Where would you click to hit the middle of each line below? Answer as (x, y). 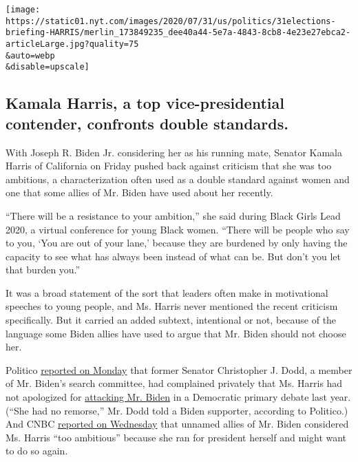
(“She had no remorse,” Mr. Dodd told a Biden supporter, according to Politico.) (177, 410)
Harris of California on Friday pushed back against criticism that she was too (169, 166)
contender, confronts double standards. (147, 123)
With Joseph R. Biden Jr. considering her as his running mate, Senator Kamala (174, 152)
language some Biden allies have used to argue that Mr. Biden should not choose (176, 333)
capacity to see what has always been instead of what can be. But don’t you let (173, 256)
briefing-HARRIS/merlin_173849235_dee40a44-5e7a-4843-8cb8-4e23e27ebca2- (178, 33)
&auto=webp (30, 55)
